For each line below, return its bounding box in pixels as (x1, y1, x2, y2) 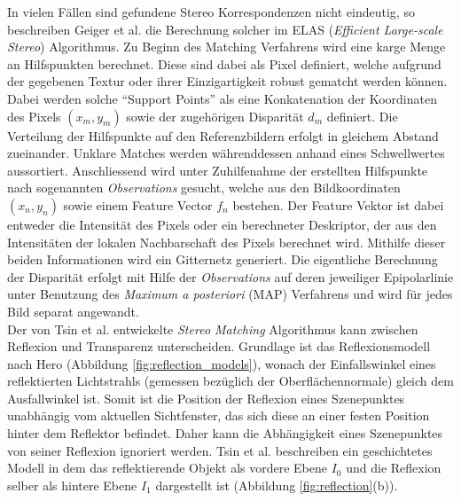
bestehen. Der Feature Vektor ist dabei (232, 195, 444, 214)
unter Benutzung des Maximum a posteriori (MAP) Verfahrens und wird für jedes (7, 285, 453, 303)
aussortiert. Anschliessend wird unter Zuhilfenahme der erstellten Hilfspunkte (7, 160, 428, 179)
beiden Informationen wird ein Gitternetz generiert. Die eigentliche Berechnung (7, 250, 438, 269)
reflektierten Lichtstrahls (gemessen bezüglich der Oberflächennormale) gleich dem (7, 372, 454, 390)
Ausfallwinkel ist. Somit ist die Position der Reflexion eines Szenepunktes (7, 388, 405, 407)
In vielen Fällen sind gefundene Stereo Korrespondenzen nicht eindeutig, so (7, 3, 415, 20)
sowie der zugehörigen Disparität (126, 106, 304, 125)
